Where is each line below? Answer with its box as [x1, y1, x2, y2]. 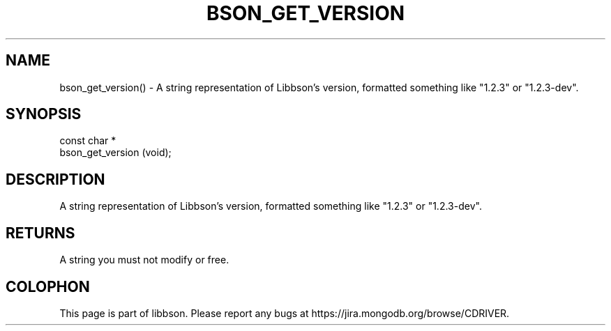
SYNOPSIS [6, 105, 82, 123]
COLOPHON [6, 277, 90, 295]
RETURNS [6, 224, 75, 242]
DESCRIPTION [6, 170, 105, 188]
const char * [59, 134, 116, 147]
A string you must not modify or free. [59, 254, 229, 266]
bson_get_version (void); [59, 146, 172, 159]
